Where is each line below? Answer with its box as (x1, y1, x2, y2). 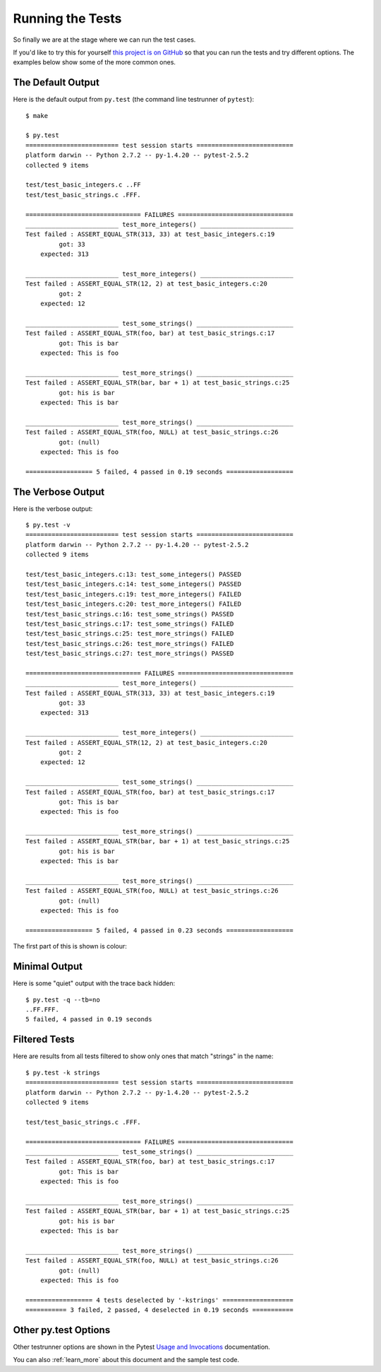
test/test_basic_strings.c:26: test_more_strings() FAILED (25, 640, 234, 647)
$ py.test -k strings (25, 1068, 100, 1077)
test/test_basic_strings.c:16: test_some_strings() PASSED (25, 610, 234, 618)
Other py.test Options (13, 1324, 111, 1336)
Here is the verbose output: (13, 504, 93, 512)
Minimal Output (13, 961, 83, 973)
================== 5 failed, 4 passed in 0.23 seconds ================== (25, 927, 294, 934)
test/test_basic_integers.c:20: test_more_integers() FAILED (25, 600, 241, 608)
